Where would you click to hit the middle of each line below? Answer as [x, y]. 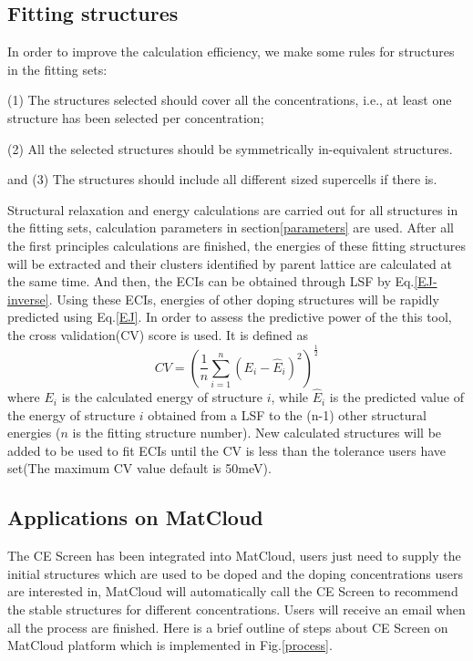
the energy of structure [72, 414]
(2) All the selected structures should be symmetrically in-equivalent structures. [230, 148]
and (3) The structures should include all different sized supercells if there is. [222, 179]
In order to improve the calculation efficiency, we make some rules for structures [231, 52]
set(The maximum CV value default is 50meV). [139, 468]
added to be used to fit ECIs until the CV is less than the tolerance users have [227, 450]
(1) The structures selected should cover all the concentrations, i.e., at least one [230, 100]
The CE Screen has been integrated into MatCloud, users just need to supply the [234, 556]
